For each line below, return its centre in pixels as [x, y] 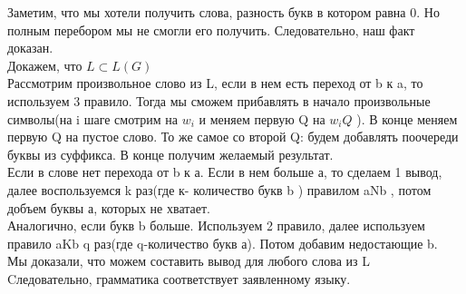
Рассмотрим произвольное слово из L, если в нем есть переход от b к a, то [215, 83]
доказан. [30, 48]
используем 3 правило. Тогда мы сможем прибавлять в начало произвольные [219, 100]
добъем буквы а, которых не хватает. [109, 207]
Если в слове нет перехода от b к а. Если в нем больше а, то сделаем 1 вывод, [225, 172]
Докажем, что [45, 65]
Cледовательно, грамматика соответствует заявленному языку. [179, 278]
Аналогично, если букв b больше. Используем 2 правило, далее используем [216, 225]
